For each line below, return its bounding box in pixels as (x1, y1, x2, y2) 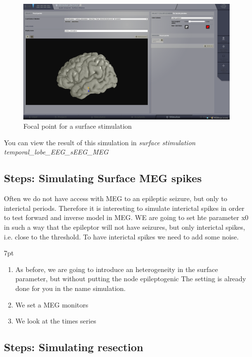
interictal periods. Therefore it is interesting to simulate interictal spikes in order (4, 203, 245, 213)
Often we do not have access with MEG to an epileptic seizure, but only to (4, 193, 228, 204)
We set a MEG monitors (15, 299, 89, 309)
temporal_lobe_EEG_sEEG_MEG (4, 147, 108, 157)
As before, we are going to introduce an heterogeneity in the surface (15, 264, 218, 274)
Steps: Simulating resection (4, 340, 144, 355)
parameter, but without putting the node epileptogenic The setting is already (15, 273, 246, 284)
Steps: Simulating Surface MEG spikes (4, 170, 202, 186)
